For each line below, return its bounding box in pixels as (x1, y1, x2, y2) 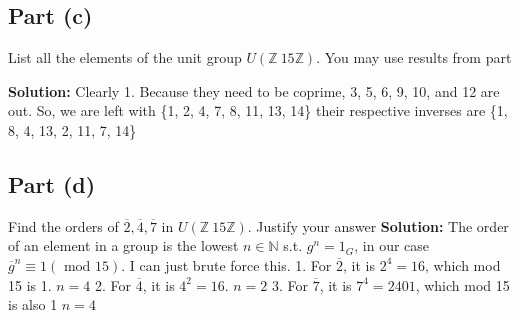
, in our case (354, 235, 430, 256)
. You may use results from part (316, 47, 512, 68)
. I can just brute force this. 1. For (121, 254, 332, 275)
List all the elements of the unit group (8, 47, 242, 68)
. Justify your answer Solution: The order (247, 215, 509, 236)
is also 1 (8, 294, 58, 315)
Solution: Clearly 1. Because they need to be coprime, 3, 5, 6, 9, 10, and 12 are (8, 80, 500, 101)
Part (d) (8, 168, 96, 199)
